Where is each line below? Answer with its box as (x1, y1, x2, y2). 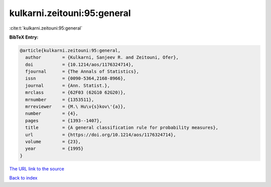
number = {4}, (25, 111, 79, 116)
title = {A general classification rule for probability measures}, (25, 125, 218, 130)
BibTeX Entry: (9, 34, 39, 40)
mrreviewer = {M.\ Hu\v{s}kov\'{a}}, (25, 104, 126, 110)
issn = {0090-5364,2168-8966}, (25, 76, 126, 81)
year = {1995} (25, 146, 84, 151)
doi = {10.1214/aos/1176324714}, (25, 62, 134, 67)
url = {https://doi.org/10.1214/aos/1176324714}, (25, 132, 176, 137)
